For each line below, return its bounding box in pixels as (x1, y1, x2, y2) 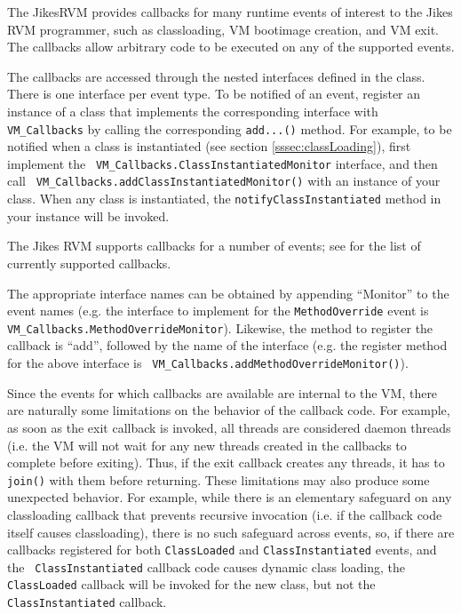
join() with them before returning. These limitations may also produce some (7, 470, 430, 489)
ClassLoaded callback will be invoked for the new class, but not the (7, 575, 376, 594)
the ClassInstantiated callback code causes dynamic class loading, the (7, 557, 406, 576)
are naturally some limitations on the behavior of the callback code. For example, (7, 401, 450, 419)
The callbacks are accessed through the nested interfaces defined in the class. (7, 67, 425, 85)
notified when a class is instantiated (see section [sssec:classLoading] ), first (7, 137, 411, 155)
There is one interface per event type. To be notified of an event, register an (7, 84, 421, 103)
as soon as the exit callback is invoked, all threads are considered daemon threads (7, 418, 451, 436)
